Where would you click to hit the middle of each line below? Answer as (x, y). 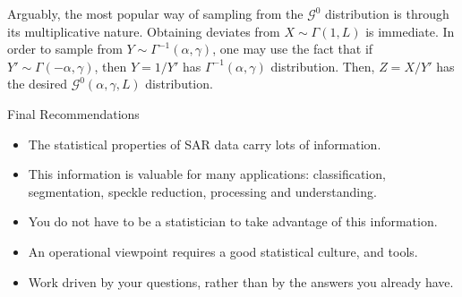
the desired (38, 84)
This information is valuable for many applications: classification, (207, 174)
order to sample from (65, 49)
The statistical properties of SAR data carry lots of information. (205, 144)
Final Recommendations (73, 113)
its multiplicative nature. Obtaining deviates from (144, 31)
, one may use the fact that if (293, 49)
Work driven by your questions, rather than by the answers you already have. (241, 281)
